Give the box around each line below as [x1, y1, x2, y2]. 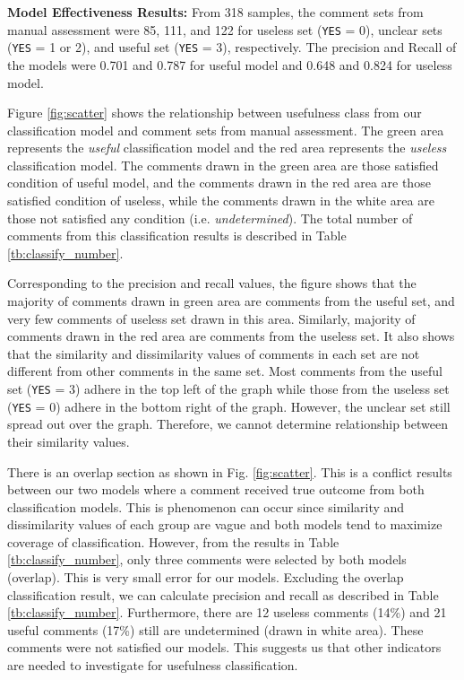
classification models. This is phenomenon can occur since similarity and [7, 497, 405, 516]
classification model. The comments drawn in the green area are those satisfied [7, 155, 439, 174]
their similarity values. [7, 432, 130, 450]
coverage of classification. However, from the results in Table [7, 532, 339, 551]
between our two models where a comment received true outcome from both [7, 480, 425, 499]
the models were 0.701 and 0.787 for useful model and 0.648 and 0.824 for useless [7, 55, 452, 74]
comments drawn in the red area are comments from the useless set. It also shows [7, 327, 455, 345]
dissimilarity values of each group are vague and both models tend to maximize [7, 515, 443, 534]
